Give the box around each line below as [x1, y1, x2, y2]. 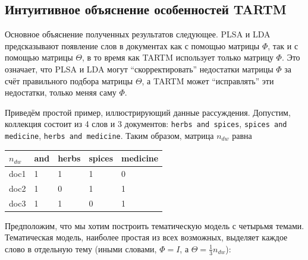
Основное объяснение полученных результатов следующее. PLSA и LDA [5, 28, 271, 40]
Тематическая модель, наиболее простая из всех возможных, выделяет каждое [5, 231, 288, 243]
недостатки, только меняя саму [5, 86, 117, 99]
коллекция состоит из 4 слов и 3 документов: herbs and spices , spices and [5, 118, 287, 130]
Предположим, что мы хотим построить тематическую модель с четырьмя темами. [5, 219, 304, 232]
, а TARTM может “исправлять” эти [142, 74, 274, 87]
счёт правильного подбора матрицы [5, 74, 133, 87]
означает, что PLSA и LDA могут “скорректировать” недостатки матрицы [5, 62, 274, 75]
